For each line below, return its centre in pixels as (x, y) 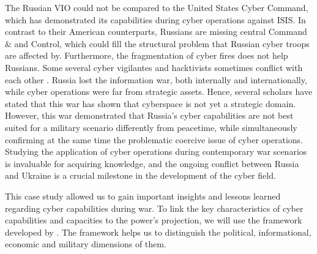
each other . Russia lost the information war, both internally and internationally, (156, 79)
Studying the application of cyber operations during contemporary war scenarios (156, 151)
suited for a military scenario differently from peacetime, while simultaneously (151, 127)
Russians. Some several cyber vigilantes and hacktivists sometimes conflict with (154, 67)
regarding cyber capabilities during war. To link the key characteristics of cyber (154, 208)
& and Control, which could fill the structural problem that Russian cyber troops (157, 43)
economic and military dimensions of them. (86, 244)
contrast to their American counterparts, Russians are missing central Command (156, 32)
